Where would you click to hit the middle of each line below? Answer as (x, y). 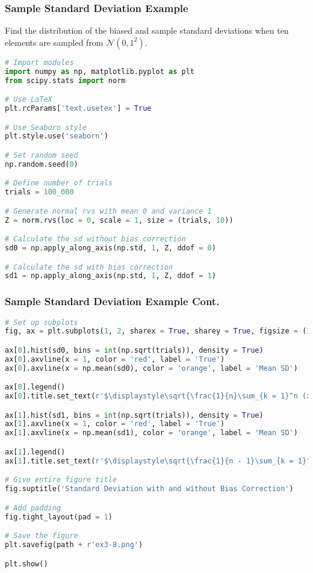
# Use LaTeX (29, 100)
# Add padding (33, 508)
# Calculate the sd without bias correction (95, 239)
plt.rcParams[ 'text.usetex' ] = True (78, 108)
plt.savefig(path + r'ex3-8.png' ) (74, 544)
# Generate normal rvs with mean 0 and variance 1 (108, 211)
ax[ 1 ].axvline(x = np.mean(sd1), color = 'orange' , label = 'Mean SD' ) (151, 433)
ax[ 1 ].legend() (35, 452)
